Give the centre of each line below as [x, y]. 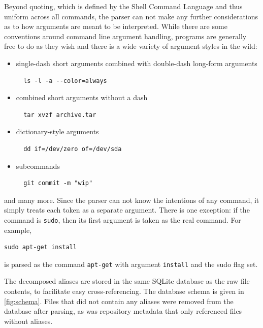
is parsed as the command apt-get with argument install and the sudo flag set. [131, 264]
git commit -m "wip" [58, 183]
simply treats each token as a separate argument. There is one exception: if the [127, 210]
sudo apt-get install [41, 247]
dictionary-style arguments [57, 131]
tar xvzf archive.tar [60, 115]
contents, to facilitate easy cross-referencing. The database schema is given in [124, 291]
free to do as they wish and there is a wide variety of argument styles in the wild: [131, 46]
